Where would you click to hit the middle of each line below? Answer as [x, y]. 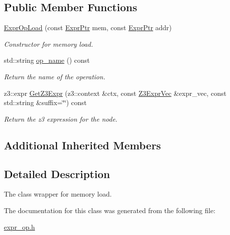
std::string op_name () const [47, 60]
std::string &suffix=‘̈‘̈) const [45, 102]
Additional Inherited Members [82, 145]
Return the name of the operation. [55, 76]
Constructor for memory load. [49, 44]
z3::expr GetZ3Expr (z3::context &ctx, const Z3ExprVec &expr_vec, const [115, 93]
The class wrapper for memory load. [58, 194]
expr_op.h [19, 226]
